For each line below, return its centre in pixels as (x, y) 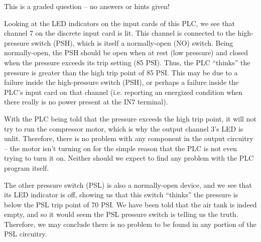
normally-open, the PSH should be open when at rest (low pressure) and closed (126, 52)
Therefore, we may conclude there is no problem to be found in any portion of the (130, 224)
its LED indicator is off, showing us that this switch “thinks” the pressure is (121, 195)
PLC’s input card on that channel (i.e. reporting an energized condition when (123, 92)
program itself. (27, 167)
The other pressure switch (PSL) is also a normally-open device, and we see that (128, 185)
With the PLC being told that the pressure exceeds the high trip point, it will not (130, 118)
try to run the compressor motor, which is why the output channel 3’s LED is (124, 128)
